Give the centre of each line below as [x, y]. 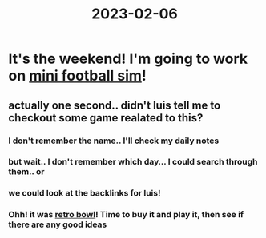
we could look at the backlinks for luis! [85, 193]
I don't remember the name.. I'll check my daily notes [114, 141]
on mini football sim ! [77, 76]
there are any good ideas [58, 224]
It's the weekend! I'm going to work [128, 59]
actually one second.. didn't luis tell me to [115, 105]
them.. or [26, 172]
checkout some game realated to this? [106, 118]
